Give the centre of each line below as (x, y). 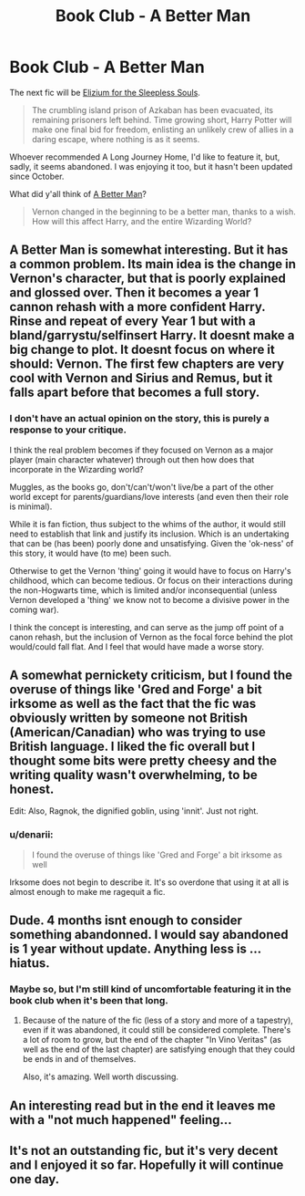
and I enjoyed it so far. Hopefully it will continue (147, 1165)
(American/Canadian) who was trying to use (138, 732)
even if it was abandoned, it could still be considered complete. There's (157, 1030)
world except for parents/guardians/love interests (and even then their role (149, 496)
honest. (32, 790)
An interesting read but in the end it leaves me (142, 1105)
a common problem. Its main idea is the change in (153, 264)
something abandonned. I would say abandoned (149, 935)
